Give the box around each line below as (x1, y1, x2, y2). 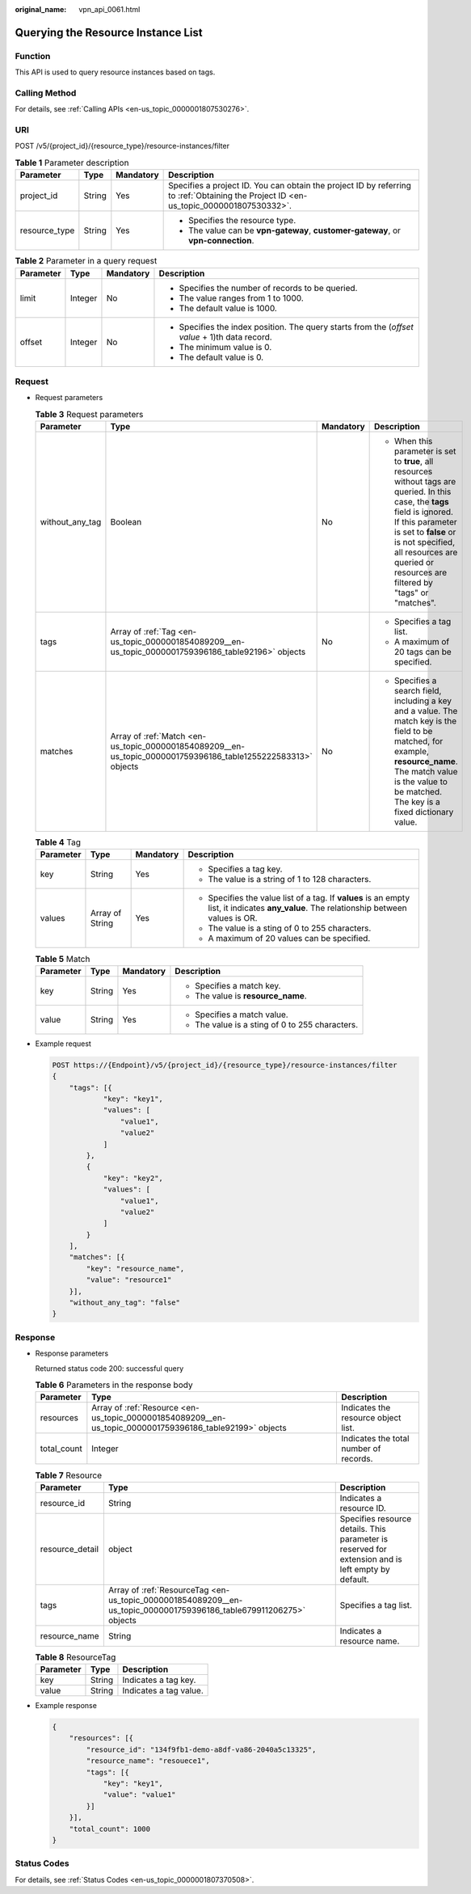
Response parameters (35, 1348, 109, 1358)
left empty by (339, 1563, 391, 1575)
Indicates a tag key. (122, 1674, 196, 1685)
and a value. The (394, 706, 458, 717)
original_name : (15, 5, 67, 14)
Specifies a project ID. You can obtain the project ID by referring (168, 180, 412, 192)
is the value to (394, 776, 448, 787)
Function (15, 50, 51, 61)
